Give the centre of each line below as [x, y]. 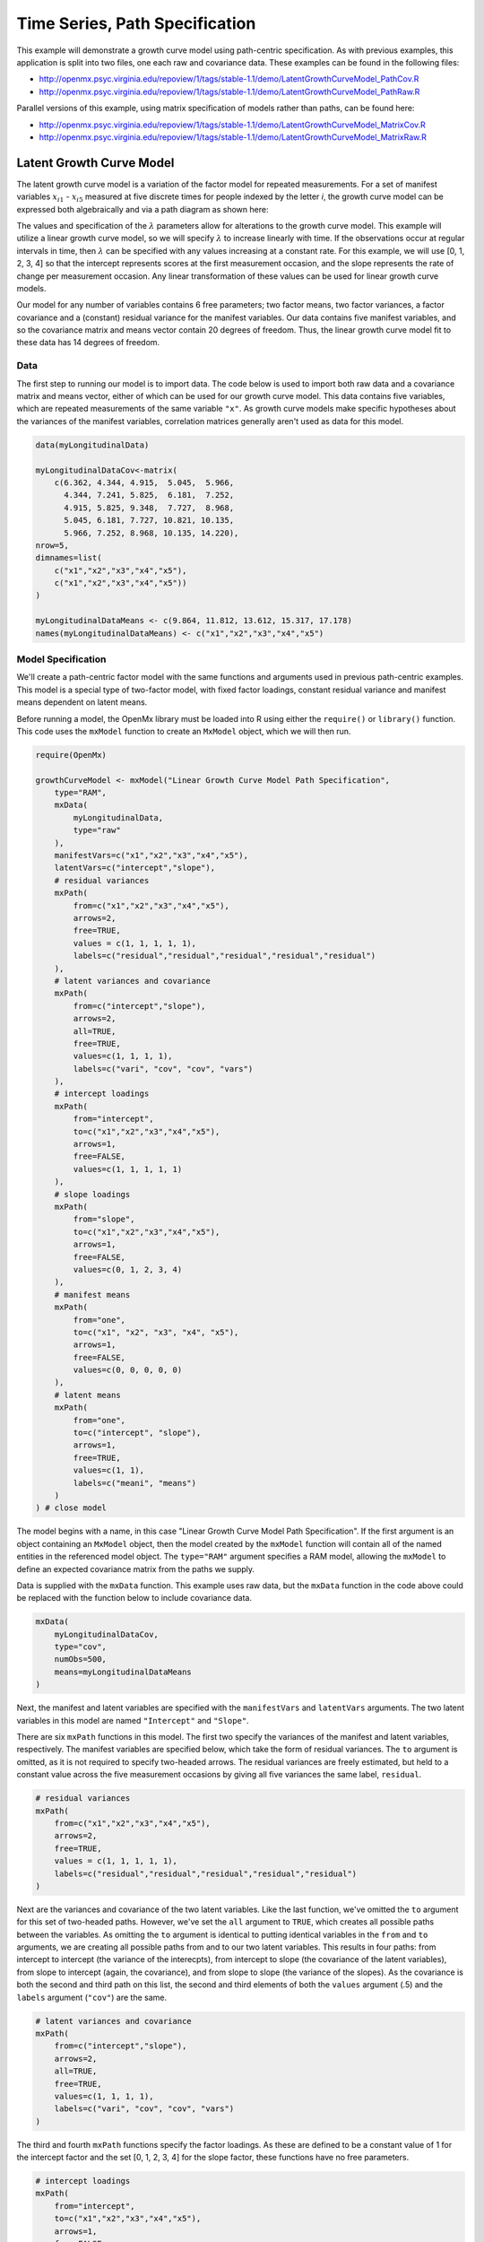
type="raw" [97, 830]
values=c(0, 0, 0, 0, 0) [128, 1370]
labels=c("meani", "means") [135, 1483]
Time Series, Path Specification [136, 23]
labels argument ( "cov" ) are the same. [92, 1997]
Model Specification [61, 659]
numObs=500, [81, 1660]
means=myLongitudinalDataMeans [123, 1672]
